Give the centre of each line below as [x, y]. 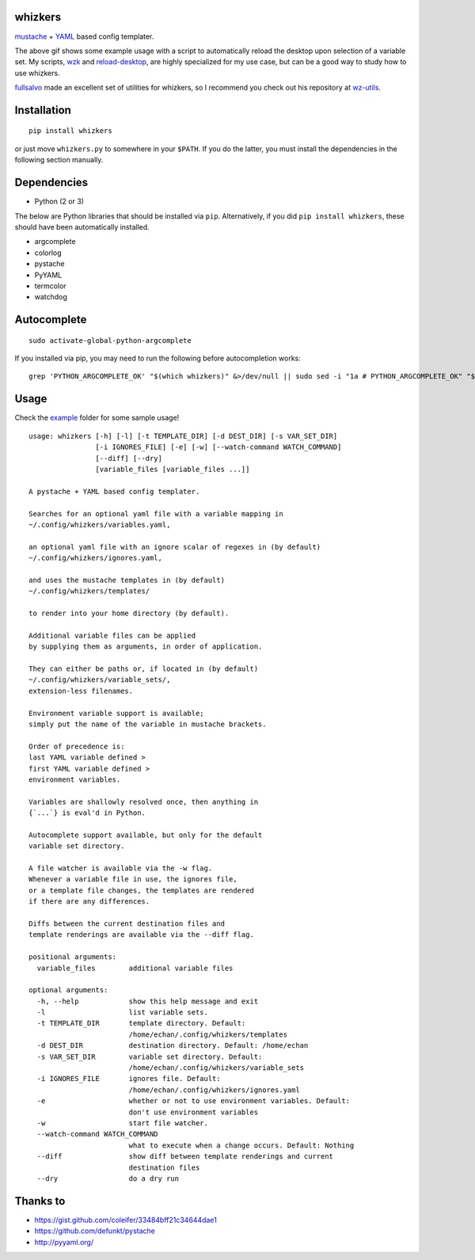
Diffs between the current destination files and [127, 923]
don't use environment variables [194, 1112]
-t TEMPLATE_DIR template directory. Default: [141, 1023]
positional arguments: [73, 957]
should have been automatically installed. [82, 226]
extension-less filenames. [81, 691]
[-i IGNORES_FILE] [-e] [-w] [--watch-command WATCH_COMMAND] [218, 447]
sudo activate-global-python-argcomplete [110, 340]
